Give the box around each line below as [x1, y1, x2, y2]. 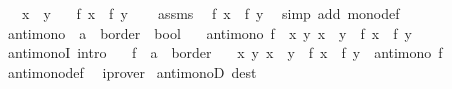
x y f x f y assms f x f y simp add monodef [21, 3, 400, 23]
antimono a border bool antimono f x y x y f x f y [7, 22, 412, 43]
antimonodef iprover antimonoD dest [7, 61, 257, 82]
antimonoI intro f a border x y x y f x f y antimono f [7, 42, 443, 63]
